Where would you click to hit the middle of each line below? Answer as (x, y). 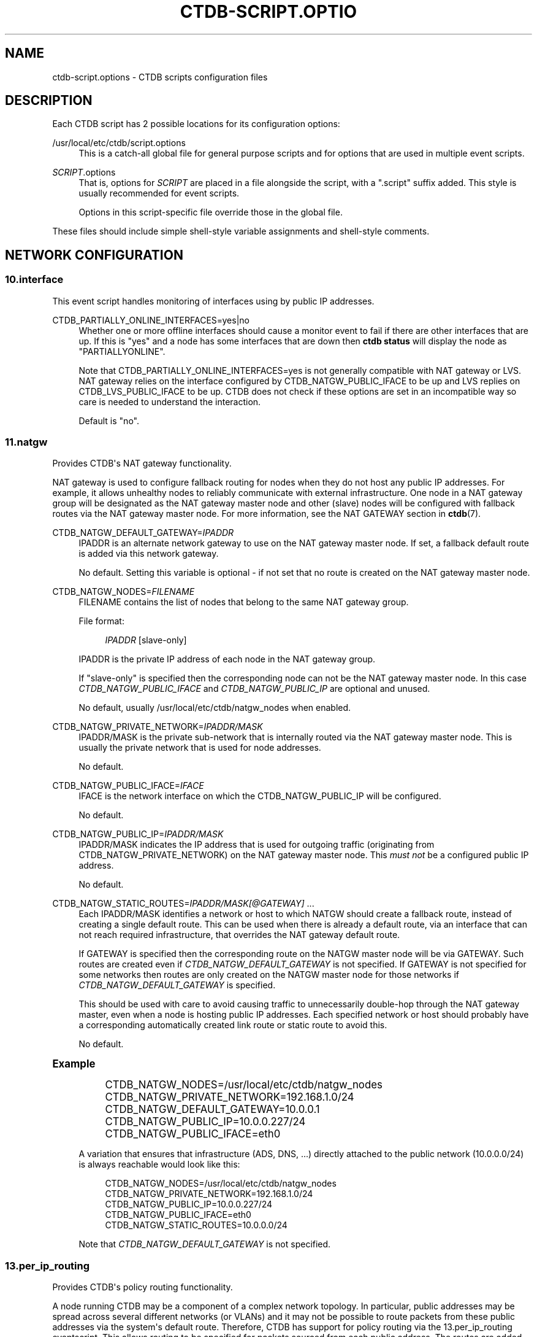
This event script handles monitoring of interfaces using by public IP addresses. (213, 301)
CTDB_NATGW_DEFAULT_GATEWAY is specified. (177, 985)
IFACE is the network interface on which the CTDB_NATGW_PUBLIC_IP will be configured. (260, 796)
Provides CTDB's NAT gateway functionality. (142, 463)
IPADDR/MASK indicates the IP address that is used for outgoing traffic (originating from (257, 845)
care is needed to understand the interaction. (170, 401)
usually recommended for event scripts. (159, 193)
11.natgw (26, 442)
